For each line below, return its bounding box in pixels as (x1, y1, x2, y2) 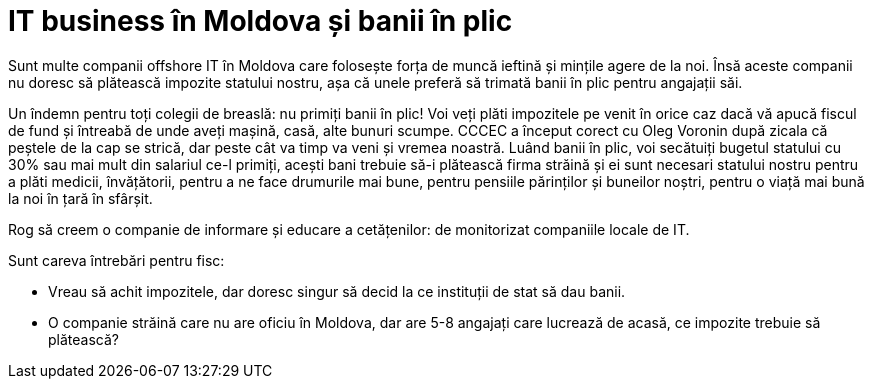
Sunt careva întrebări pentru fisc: (8, 251, 225, 269)
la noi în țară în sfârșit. (8, 189, 153, 207)
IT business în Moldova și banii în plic (8, 4, 513, 38)
